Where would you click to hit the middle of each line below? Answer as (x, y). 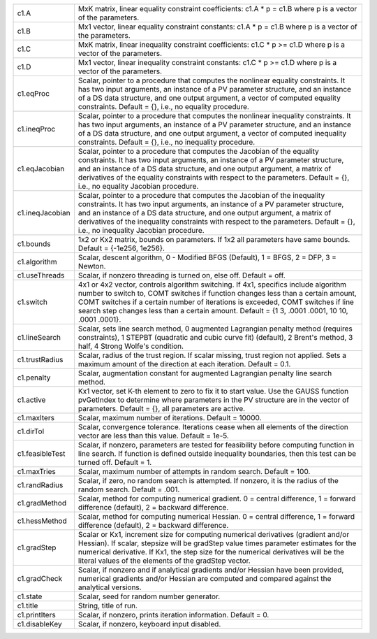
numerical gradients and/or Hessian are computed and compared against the (205, 579)
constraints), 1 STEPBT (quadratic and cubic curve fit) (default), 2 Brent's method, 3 (215, 337)
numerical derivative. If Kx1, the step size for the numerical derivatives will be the (211, 552)
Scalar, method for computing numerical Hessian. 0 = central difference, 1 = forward (216, 516)
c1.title (28, 606)
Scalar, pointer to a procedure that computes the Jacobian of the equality (198, 151)
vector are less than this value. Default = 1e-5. (154, 436)
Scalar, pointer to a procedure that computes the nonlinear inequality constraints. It (214, 116)
